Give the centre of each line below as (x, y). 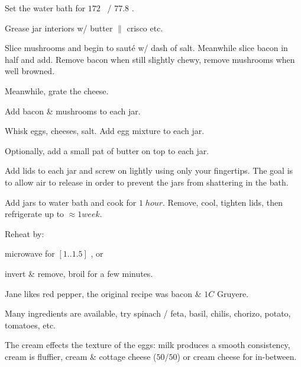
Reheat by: (25, 233)
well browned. (30, 71)
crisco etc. (145, 28)
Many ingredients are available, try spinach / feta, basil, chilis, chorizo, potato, (148, 313)
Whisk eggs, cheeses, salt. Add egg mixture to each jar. (105, 131)
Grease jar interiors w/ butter (59, 28)
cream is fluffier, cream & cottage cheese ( (81, 356)
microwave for (30, 253)
